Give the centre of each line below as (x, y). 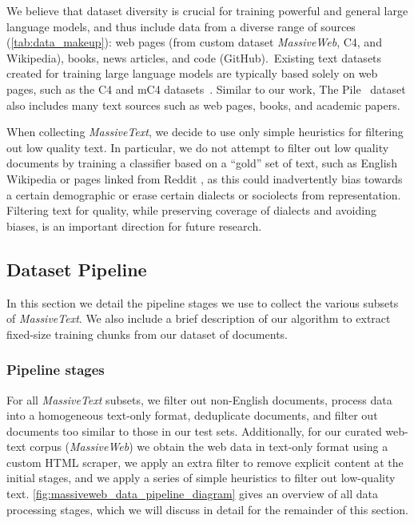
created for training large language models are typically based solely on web (192, 73)
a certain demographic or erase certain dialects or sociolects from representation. (204, 194)
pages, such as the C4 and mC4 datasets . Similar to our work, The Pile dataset (206, 89)
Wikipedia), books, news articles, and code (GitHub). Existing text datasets (194, 57)
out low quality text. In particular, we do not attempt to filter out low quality (198, 147)
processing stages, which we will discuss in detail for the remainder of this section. (207, 509)
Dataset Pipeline (77, 269)
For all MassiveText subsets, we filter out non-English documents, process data (199, 399)
